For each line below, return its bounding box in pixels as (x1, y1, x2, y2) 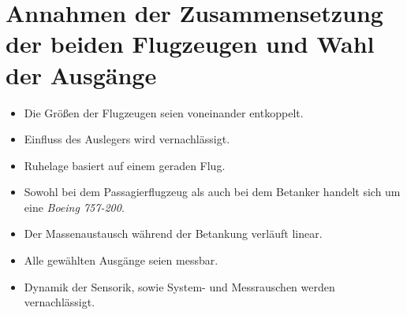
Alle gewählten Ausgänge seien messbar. (24, 252, 218, 269)
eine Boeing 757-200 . (24, 198, 125, 215)
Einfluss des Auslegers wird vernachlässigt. (24, 131, 230, 147)
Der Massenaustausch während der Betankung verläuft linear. (24, 225, 323, 242)
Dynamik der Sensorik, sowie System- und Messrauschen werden (24, 278, 335, 295)
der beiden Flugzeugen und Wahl (6, 28, 375, 60)
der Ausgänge (6, 58, 157, 91)
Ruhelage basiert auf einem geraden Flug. (24, 157, 226, 173)
